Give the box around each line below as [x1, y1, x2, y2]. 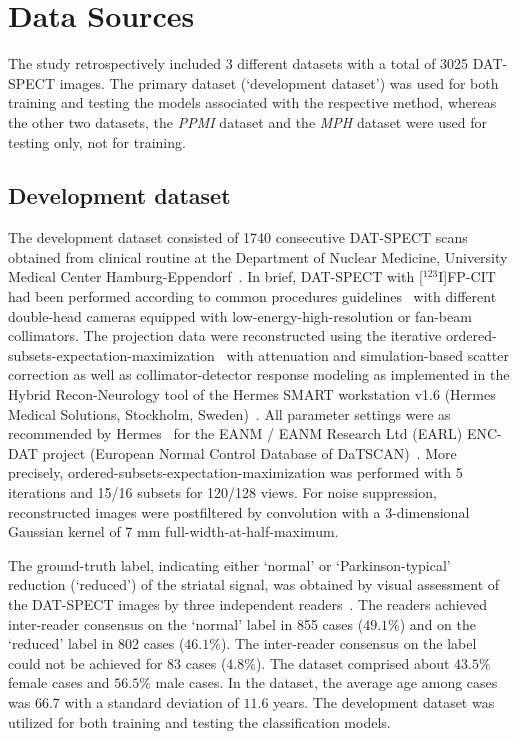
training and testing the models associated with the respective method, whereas [8, 92, 497, 113]
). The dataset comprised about [255, 652, 450, 673]
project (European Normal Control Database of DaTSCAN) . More [42, 442, 457, 463]
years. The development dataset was [273, 691, 495, 712]
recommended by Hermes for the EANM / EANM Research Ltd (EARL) [8, 423, 463, 444]
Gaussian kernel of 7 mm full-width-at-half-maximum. [8, 521, 339, 542]
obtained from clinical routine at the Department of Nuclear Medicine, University [8, 246, 508, 267]
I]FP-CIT [438, 266, 496, 287]
